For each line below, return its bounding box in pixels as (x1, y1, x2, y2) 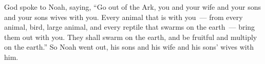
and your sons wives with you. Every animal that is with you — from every (4, 11, 243, 22)
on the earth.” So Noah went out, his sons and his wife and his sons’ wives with (4, 41, 254, 52)
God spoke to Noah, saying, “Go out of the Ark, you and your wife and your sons (4, 2, 261, 12)
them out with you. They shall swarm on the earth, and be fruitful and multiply (4, 31, 257, 42)
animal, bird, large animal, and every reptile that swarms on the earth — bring (4, 22, 255, 32)
